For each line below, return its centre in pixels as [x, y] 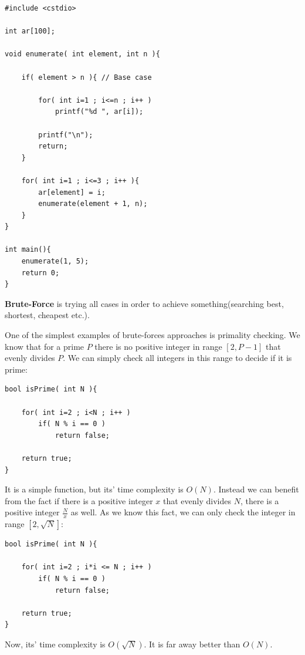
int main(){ [28, 250]
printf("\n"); [66, 135]
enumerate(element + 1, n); [93, 204]
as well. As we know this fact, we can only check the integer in [183, 512]
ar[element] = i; [72, 192]
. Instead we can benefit [256, 489]
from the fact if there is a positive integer [79, 500]
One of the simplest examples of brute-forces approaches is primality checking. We [152, 335]
